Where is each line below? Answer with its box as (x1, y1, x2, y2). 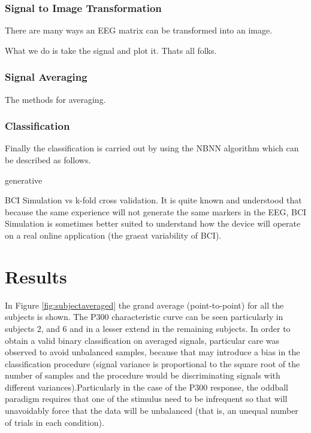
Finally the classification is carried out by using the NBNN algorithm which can (5, 142, 299, 154)
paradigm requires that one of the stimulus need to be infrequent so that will (5, 392, 288, 405)
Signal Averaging (5, 69, 87, 84)
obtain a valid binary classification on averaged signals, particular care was (5, 334, 279, 346)
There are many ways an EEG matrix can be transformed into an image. (5, 24, 273, 36)
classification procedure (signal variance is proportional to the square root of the (5, 357, 300, 370)
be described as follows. (5, 154, 91, 166)
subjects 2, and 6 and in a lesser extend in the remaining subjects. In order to (5, 322, 291, 334)
